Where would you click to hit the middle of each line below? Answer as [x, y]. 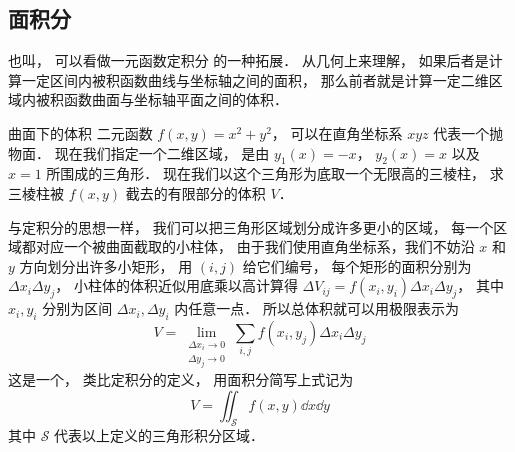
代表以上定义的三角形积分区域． [159, 434]
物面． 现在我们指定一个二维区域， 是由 [139, 152]
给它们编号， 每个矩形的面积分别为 [357, 265]
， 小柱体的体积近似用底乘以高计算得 [176, 285]
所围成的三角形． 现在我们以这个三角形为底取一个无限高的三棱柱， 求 [275, 173]
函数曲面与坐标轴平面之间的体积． [175, 99]
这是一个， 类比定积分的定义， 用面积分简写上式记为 [181, 379]
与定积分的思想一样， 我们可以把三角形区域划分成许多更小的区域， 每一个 [251, 226]
